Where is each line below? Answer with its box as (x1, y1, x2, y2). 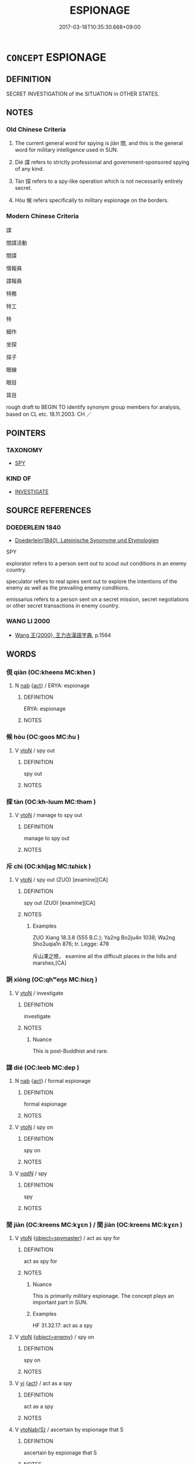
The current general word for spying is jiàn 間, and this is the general (14, 140, 183, 147)
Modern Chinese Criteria (6, 212, 79, 220)
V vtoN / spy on (14, 1124, 54, 1131)
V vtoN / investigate (14, 989, 64, 996)
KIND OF (6, 474, 32, 483)
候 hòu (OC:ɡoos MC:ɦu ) (6, 733, 80, 741)
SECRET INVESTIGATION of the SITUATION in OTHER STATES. (6, 90, 159, 97)
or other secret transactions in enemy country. (6, 602, 120, 609)
